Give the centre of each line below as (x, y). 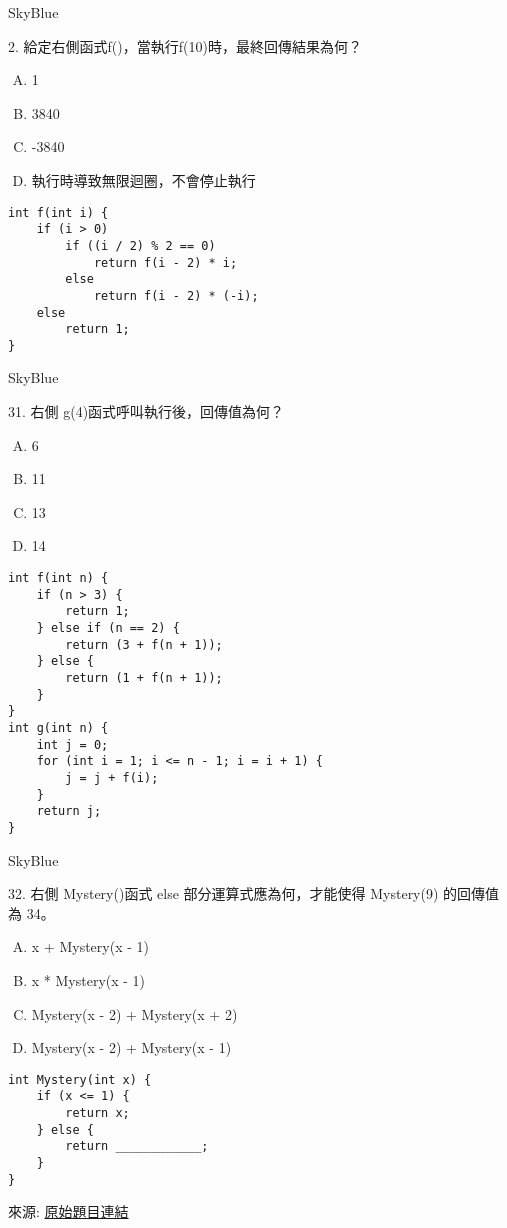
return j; (69, 811)
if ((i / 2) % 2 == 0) (140, 245)
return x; (97, 1113)
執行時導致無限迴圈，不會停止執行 (143, 179)
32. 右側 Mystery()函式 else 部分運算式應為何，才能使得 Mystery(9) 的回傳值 (254, 893)
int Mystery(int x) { (80, 1079)
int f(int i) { (58, 212)
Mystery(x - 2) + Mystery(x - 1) (131, 1047)
